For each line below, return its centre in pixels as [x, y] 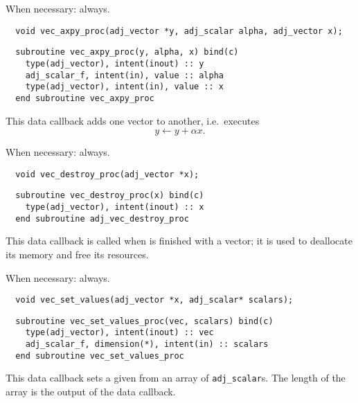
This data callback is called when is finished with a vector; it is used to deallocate [179, 241]
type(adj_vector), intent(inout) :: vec [119, 333]
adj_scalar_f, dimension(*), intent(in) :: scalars [147, 344]
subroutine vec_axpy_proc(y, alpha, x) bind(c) [127, 52]
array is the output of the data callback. [91, 392]
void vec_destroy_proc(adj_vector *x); [107, 174]
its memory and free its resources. [77, 254]
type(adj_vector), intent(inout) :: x [115, 207]
